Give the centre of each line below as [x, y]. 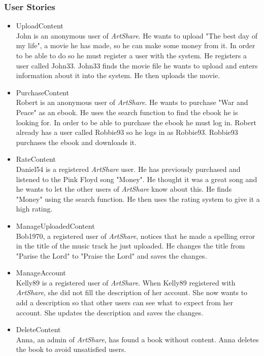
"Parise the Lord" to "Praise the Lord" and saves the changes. [111, 255]
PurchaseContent [42, 92]
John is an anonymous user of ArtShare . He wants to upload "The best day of [137, 35]
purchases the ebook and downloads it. [76, 142]
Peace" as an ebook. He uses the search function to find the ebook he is [127, 112]
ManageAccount [41, 273]
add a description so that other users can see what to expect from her [124, 302]
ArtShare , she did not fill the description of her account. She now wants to [132, 292]
